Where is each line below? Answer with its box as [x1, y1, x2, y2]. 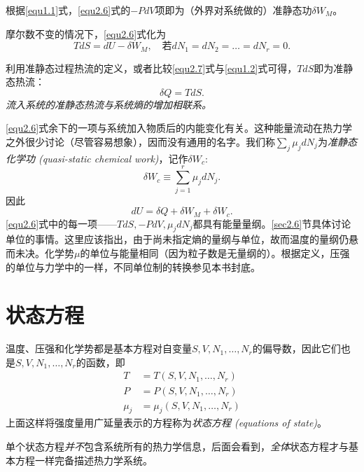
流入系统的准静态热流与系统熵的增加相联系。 [6, 97, 211, 111]
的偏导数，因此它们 [252, 341, 341, 356]
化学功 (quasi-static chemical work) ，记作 [6, 151, 188, 165]
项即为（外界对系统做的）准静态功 [155, 3, 312, 17]
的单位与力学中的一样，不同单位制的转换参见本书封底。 [6, 259, 260, 274]
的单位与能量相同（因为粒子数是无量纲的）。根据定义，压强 [80, 245, 350, 260]
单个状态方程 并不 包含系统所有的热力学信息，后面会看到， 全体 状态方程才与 [6, 438, 349, 453]
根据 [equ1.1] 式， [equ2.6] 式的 [6, 3, 131, 17]
